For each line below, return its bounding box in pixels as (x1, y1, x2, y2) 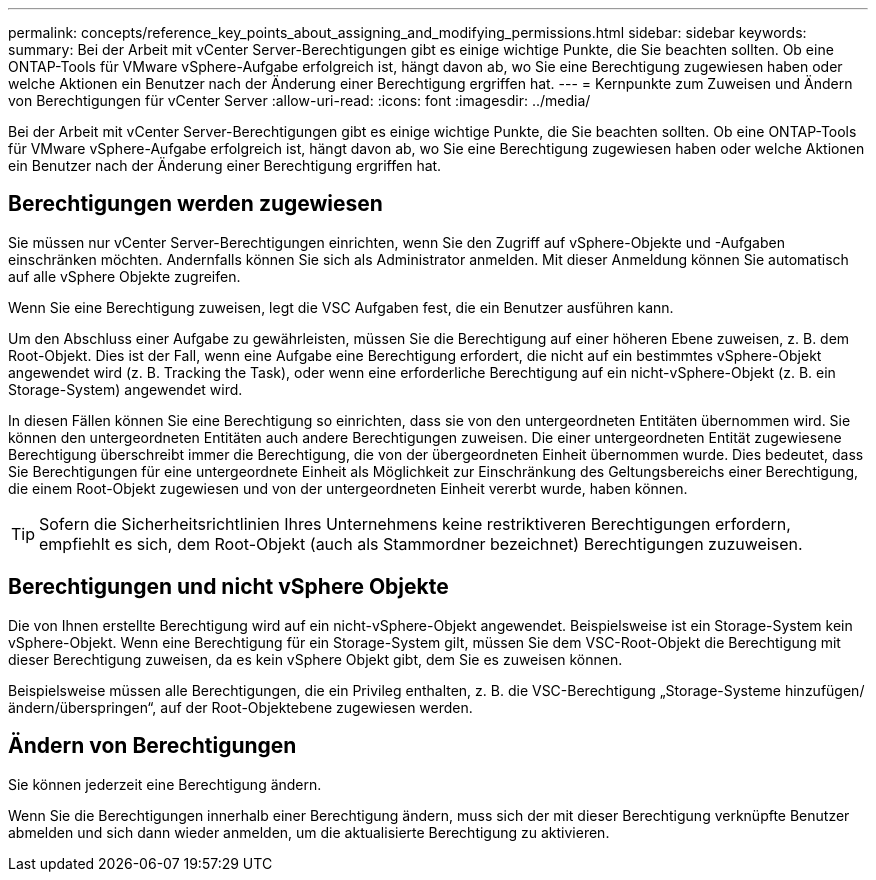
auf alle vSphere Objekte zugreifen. (8, 267, 241, 285)
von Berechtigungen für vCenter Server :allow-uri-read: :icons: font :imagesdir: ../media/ (8, 92, 591, 109)
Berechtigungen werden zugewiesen (8, 191, 383, 217)
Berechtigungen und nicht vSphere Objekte (8, 574, 449, 600)
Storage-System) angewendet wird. (8, 380, 243, 398)
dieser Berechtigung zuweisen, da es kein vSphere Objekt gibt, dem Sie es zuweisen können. (8, 650, 623, 668)
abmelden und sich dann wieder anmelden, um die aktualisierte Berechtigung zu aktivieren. (8, 823, 610, 841)
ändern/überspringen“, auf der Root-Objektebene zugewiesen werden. (8, 698, 473, 716)
